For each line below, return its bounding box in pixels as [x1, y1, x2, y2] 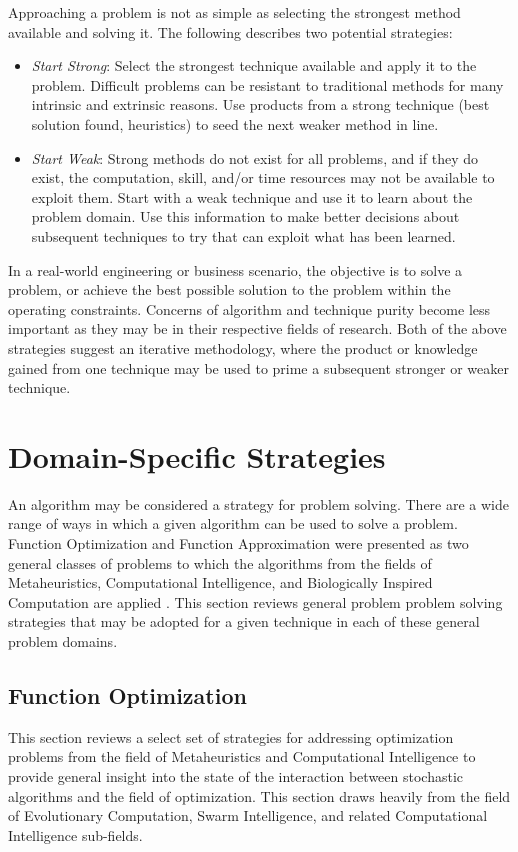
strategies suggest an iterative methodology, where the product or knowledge [8, 337, 478, 358]
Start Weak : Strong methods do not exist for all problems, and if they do [31, 147, 479, 168]
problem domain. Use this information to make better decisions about [31, 206, 460, 227]
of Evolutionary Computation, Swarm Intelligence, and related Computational [8, 805, 488, 826]
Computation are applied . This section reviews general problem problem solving [8, 591, 503, 612]
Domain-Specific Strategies [8, 435, 386, 476]
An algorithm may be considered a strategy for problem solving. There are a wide [8, 493, 509, 514]
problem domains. [8, 630, 118, 651]
